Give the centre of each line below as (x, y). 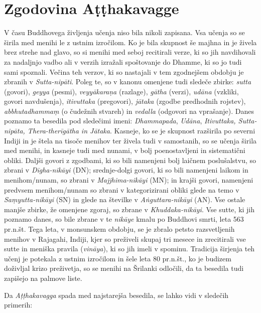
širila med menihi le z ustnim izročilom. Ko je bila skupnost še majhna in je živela (130, 42)
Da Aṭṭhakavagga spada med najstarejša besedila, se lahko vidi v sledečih (116, 295)
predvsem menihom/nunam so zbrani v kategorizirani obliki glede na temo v (122, 189)
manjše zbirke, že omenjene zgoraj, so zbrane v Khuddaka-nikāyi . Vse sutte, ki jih (129, 209)
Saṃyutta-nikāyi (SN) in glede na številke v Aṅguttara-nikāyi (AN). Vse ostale (125, 199)
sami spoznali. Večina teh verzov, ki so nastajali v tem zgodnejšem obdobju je (124, 71)
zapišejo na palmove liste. (43, 278)
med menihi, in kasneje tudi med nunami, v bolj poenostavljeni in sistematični (125, 150)
